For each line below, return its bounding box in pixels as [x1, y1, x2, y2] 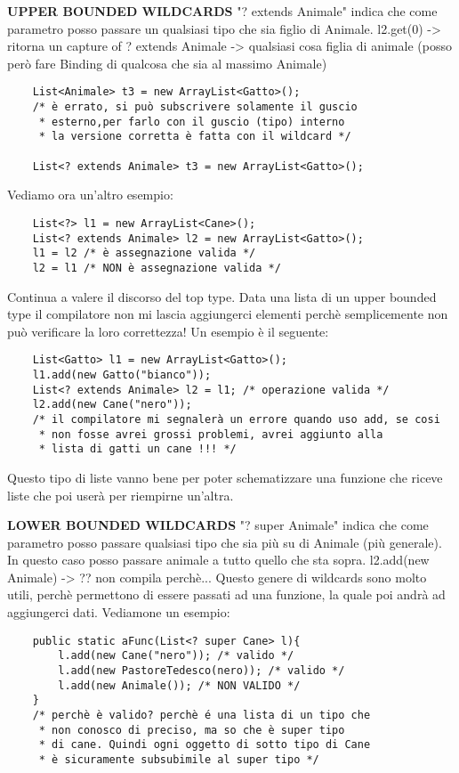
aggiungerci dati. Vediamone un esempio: [7, 603, 230, 622]
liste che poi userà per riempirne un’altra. [7, 485, 234, 504]
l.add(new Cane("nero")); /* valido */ [58, 649, 294, 663]
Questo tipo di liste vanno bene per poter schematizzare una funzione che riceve [7, 468, 443, 486]
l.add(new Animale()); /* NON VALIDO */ [58, 679, 301, 692]
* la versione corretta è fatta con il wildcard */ [38, 130, 351, 143]
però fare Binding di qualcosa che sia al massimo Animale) [7, 53, 327, 72]
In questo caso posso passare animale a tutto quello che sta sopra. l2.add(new [7, 550, 430, 569]
